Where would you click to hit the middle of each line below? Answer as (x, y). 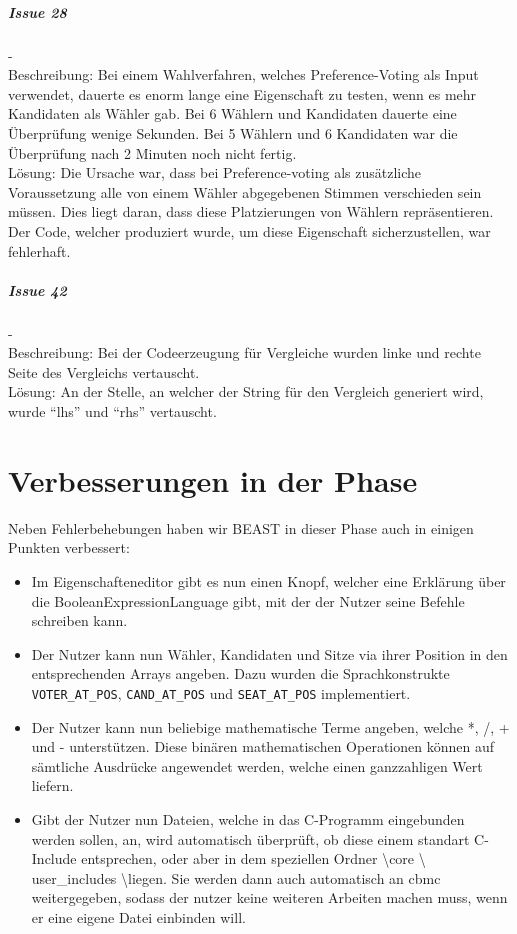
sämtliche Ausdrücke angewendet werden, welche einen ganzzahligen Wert (257, 765)
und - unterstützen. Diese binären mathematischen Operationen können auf (262, 746)
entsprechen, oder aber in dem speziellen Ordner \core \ (253, 858)
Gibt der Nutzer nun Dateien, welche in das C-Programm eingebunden (248, 818)
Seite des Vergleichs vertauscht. (104, 371)
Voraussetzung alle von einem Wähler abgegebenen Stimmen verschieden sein (245, 191)
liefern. (52, 785)
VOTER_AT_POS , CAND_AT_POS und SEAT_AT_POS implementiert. (221, 692)
